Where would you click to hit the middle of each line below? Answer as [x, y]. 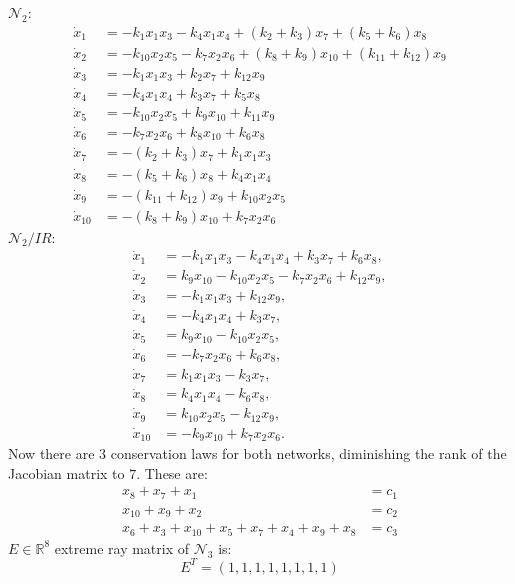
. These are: [172, 472]
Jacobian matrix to [66, 472]
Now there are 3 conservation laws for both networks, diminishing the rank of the [257, 453]
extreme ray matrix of [122, 547]
